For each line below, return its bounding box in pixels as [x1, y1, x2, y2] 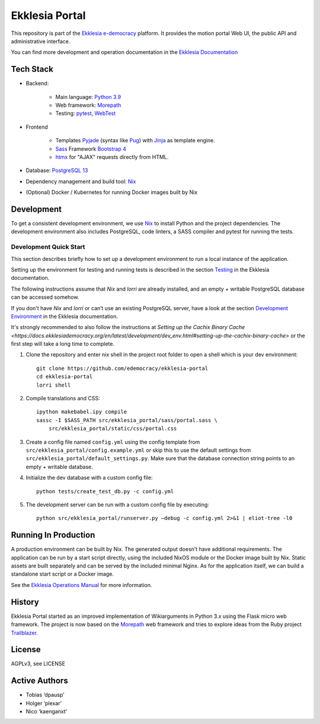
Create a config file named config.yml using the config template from [25, 438, 200, 445]
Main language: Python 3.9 [55, 93, 121, 100]
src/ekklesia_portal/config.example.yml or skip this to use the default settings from [25, 446, 251, 454]
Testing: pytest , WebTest [55, 110, 116, 117]
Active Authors [11, 676, 68, 686]
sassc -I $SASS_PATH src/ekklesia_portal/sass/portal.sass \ [36, 417, 217, 423]
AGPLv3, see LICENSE [11, 660, 65, 667]
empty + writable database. [25, 463, 93, 470]
